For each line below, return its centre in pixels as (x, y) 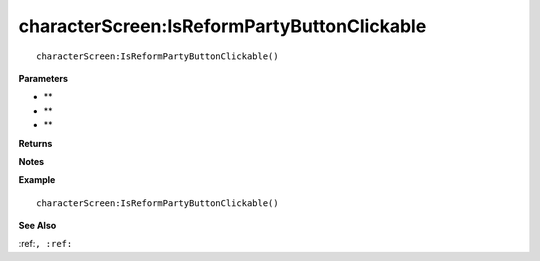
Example (37, 180)
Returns (35, 143)
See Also (37, 226)
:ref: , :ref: (45, 244)
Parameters (43, 78)
